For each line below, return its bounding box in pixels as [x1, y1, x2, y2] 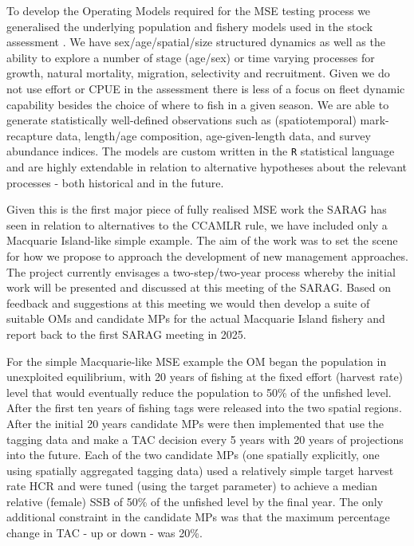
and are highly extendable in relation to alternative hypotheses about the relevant [6, 159, 408, 175]
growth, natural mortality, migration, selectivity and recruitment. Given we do [6, 65, 390, 81]
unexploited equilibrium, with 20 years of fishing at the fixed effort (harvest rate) [6, 368, 404, 385]
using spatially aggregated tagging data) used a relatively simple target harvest [6, 462, 394, 478]
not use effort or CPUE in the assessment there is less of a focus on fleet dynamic [6, 80, 405, 96]
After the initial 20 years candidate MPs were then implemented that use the [6, 414, 384, 431]
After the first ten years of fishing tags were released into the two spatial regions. [6, 399, 402, 416]
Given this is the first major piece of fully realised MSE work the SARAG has [6, 201, 387, 218]
